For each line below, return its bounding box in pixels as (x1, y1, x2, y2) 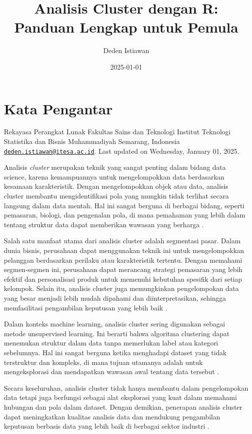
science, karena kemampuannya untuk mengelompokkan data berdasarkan (4, 171, 225, 181)
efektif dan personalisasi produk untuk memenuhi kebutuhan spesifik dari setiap (4, 273, 242, 284)
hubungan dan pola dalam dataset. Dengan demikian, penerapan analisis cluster (4, 401, 243, 412)
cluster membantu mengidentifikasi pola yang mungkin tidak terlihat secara (4, 191, 229, 201)
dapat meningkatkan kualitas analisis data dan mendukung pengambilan (4, 411, 220, 421)
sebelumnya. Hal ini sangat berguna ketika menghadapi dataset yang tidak (4, 347, 227, 357)
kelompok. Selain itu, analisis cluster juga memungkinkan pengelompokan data (4, 283, 239, 293)
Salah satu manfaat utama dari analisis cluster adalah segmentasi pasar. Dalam (4, 235, 241, 246)
